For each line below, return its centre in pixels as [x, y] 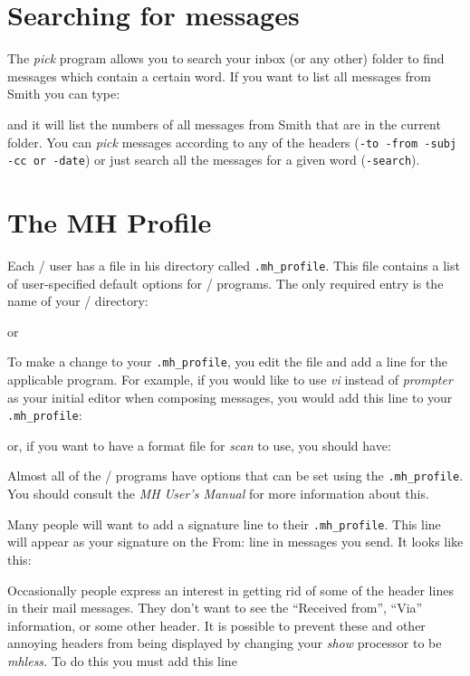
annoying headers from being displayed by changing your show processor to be [225, 643]
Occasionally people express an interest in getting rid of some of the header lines [230, 590]
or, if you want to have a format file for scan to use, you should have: [199, 445]
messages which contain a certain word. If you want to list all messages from [220, 76]
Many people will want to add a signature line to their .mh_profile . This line [224, 524]
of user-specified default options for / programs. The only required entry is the [225, 283]
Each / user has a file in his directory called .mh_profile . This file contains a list [234, 265]
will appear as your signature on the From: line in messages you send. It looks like [235, 542]
